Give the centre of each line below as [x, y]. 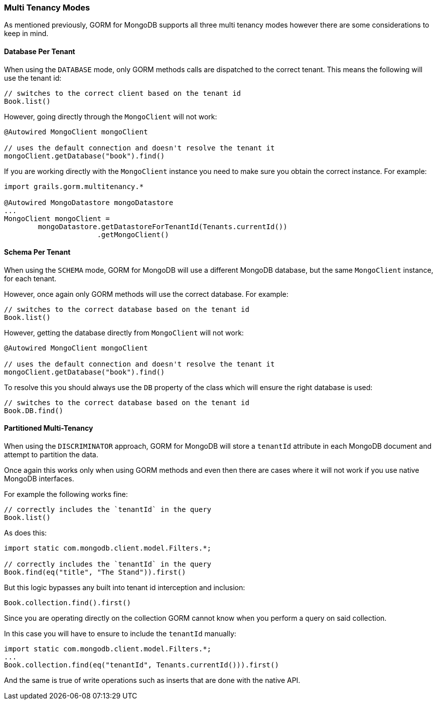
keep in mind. [26, 34]
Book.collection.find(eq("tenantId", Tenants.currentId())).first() [141, 665]
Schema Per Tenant [37, 252]
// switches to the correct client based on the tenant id [123, 93]
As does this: [26, 533]
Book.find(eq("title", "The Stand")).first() [95, 572]
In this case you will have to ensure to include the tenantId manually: [120, 634]
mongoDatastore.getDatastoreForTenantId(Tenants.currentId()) [163, 226]
